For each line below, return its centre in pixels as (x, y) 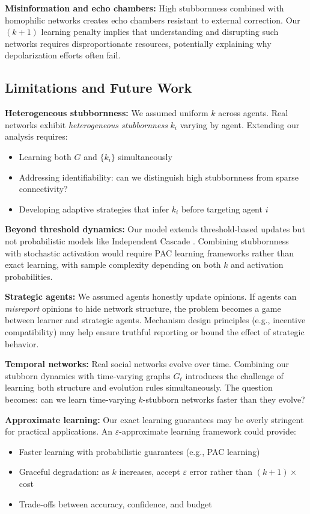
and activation (257, 265)
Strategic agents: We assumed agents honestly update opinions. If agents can (151, 296)
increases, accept (150, 472)
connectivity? (43, 189)
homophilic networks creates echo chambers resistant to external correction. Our (153, 20)
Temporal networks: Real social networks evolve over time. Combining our (147, 364)
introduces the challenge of (234, 375)
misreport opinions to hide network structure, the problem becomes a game (143, 308)
